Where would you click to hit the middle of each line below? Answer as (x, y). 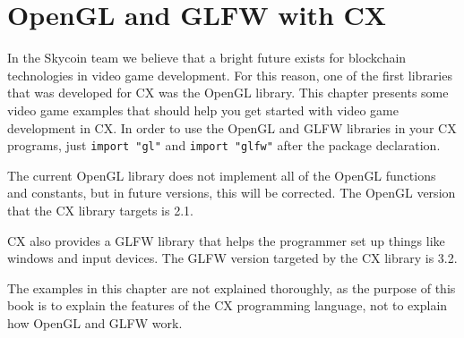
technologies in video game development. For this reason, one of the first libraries (230, 75)
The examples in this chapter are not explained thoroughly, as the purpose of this (232, 287)
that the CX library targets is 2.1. (100, 210)
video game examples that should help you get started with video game (203, 110)
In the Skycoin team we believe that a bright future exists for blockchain (207, 58)
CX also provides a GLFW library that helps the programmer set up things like (226, 240)
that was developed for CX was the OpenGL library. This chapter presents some (228, 93)
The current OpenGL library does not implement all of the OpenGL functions (222, 175)
